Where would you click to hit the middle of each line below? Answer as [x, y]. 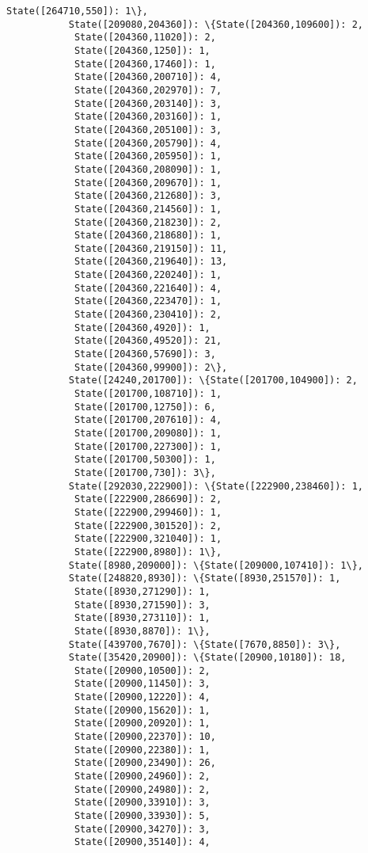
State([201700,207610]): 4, [148, 420]
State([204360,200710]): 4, [148, 77]
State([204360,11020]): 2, [145, 38]
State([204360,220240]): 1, [148, 275]
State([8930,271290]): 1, [142, 591]
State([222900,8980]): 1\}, [148, 552]
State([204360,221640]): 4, [148, 288]
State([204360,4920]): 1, [142, 327]
